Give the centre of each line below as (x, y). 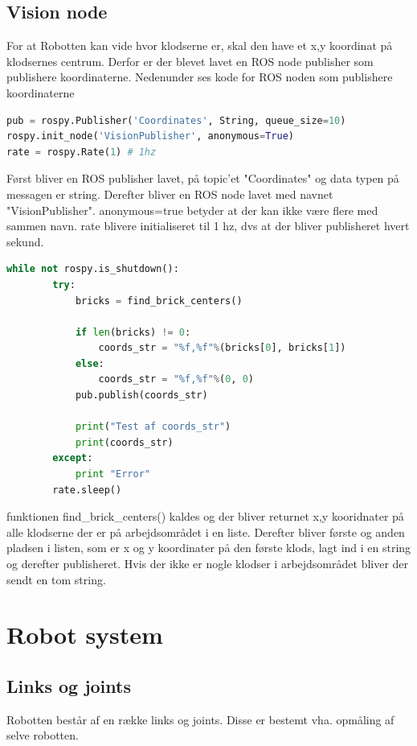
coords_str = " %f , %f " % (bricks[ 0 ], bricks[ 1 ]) (222, 348)
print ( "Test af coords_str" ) (153, 427)
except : (73, 458)
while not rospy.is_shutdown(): (93, 269)
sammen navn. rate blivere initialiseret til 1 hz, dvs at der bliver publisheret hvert (208, 226)
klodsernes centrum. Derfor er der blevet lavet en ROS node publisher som (190, 61)
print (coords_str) (124, 442)
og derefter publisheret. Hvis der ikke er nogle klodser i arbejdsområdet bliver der (208, 564)
